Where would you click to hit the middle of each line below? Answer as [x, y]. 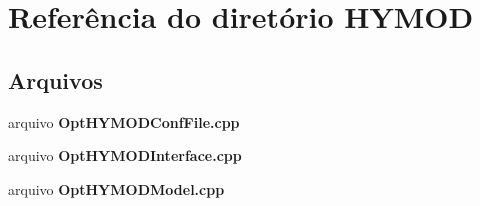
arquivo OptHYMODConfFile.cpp [124, 121]
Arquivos [55, 79]
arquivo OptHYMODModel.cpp [116, 188]
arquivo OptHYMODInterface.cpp [125, 155]
